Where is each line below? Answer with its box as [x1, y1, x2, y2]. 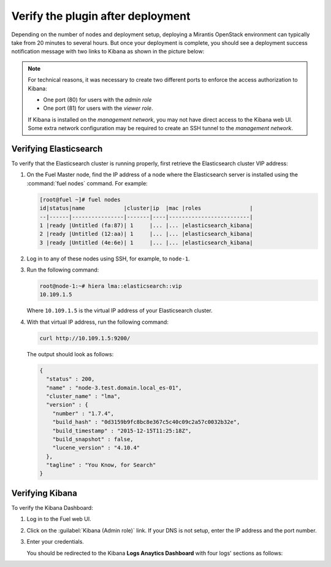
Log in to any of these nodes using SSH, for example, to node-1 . [26, 255, 190, 262]
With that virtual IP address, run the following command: [26, 318, 169, 326]
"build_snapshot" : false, [52, 436, 134, 442]
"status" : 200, [46, 375, 95, 383]
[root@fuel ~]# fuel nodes [39, 196, 121, 203]
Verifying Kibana [11, 488, 78, 498]
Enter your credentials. [26, 538, 84, 545]
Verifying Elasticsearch [11, 143, 103, 154]
